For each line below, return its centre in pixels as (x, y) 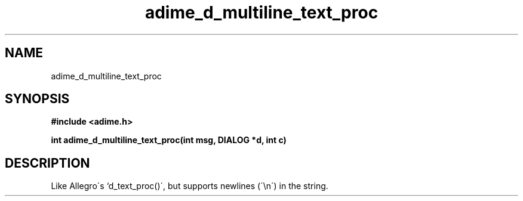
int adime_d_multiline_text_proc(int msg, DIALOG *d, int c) (169, 140)
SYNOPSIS (37, 99)
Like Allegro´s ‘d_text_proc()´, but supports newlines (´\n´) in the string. (190, 186)
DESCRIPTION (47, 163)
